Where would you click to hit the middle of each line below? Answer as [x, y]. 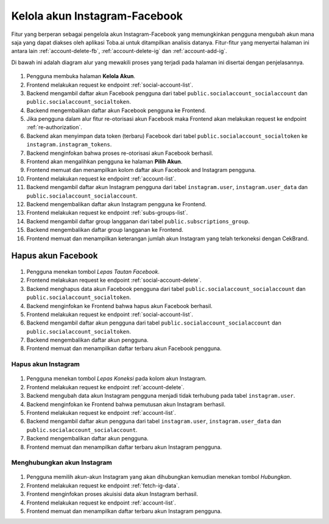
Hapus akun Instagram [46, 364]
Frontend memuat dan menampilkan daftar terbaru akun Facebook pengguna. [124, 348]
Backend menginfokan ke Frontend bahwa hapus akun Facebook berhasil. [119, 306]
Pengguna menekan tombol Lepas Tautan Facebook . [93, 271]
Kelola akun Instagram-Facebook [97, 16]
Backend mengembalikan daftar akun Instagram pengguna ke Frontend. [116, 204]
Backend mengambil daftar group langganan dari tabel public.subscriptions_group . [138, 221]
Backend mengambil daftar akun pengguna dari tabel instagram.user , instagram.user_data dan [154, 422]
